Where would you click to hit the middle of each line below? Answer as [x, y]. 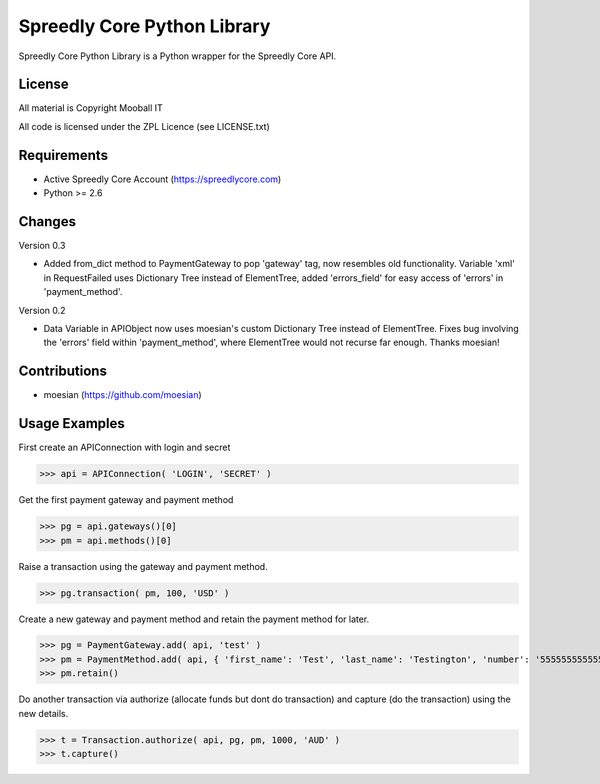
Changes [47, 221]
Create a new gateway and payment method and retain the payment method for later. [194, 619]
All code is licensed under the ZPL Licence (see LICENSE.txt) [144, 126]
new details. [43, 713]
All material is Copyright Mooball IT [91, 108]
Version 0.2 [42, 310]
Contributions [62, 371]
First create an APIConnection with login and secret [124, 447]
